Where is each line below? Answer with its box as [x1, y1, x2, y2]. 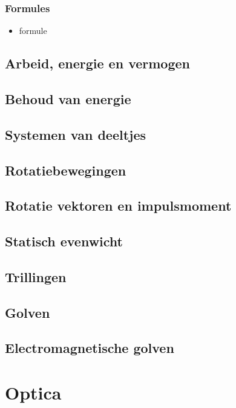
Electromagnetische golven [5, 338, 174, 357]
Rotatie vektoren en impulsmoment [5, 196, 232, 215]
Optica [5, 380, 62, 405]
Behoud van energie [5, 89, 131, 108]
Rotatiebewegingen [5, 160, 126, 179]
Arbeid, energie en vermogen [5, 54, 190, 73]
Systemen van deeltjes [5, 125, 146, 143]
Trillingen [5, 267, 67, 286]
